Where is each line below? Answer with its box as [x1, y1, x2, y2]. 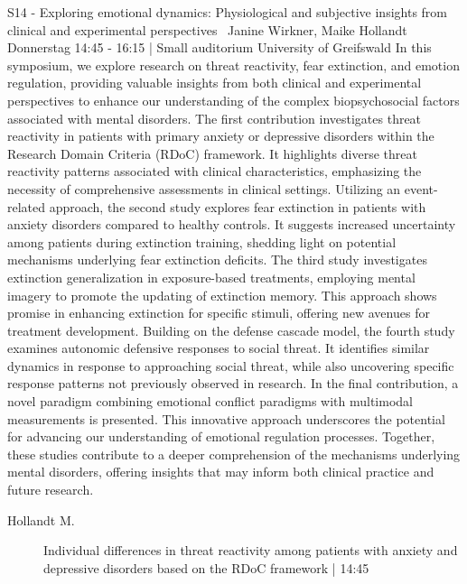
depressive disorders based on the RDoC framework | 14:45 [43, 558, 369, 577]
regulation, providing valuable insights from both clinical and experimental [7, 73, 422, 92]
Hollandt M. [7, 510, 75, 529]
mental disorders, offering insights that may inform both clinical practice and [7, 462, 434, 481]
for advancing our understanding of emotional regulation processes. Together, [7, 427, 435, 446]
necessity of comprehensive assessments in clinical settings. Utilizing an [7, 179, 401, 198]
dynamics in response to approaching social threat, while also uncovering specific [7, 356, 454, 375]
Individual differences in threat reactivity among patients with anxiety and [43, 541, 458, 560]
